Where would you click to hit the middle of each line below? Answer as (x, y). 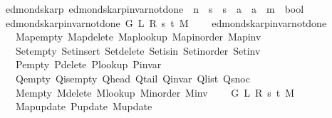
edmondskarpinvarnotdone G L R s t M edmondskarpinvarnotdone (166, 22)
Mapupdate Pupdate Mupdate (84, 106)
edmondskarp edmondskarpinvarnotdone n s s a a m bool (155, 9)
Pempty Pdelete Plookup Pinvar (88, 64)
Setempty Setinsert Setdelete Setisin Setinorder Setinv (138, 50)
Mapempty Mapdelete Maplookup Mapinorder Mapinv (138, 37)
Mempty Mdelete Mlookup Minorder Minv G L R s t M (155, 92)
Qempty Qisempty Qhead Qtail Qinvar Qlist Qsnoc (133, 78)
